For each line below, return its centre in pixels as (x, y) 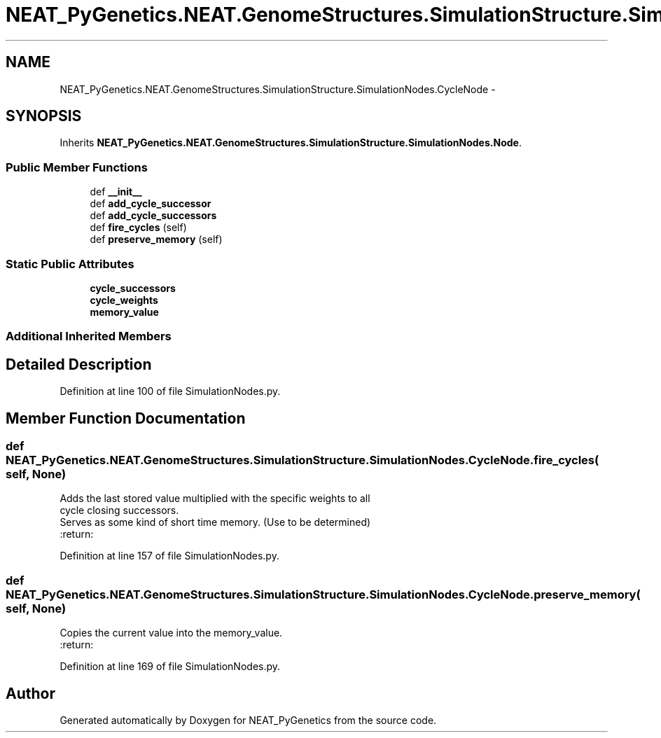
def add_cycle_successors (153, 216)
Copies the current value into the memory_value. (171, 633)
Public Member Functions (77, 167)
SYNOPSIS (44, 116)
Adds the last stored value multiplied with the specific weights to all (215, 499)
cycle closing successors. (119, 510)
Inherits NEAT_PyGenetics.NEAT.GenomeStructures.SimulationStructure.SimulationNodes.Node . (291, 143)
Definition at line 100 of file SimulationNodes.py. (170, 391)
